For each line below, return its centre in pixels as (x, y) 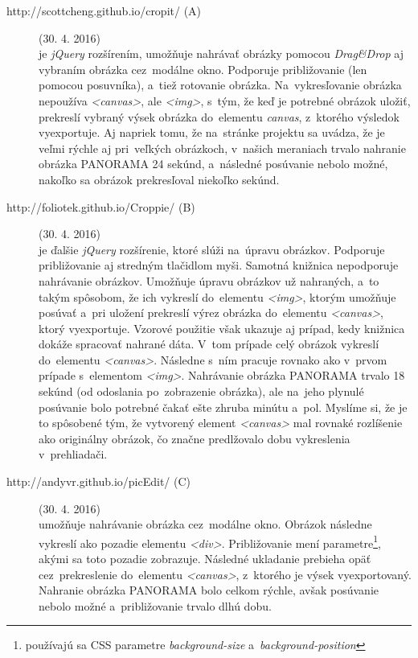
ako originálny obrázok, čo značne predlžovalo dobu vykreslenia (195, 438)
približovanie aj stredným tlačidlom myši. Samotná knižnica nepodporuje (219, 265)
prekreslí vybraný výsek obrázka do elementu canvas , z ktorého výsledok (219, 116)
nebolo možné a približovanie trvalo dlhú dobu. (155, 605)
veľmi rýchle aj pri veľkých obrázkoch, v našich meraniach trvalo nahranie (222, 148)
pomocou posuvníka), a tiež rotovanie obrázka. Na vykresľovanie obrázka (220, 85)
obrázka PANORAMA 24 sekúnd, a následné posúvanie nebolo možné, (213, 164)
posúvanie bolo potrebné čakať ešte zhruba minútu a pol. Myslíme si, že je (223, 407)
